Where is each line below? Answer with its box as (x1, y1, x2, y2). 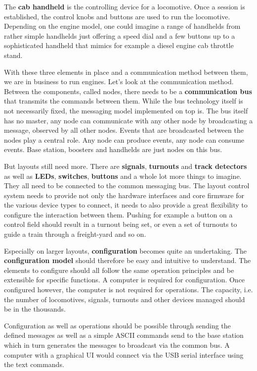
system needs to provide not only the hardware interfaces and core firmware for (4, 190, 244, 200)
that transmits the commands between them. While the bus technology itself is (4, 96, 243, 106)
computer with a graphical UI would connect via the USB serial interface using (4, 349, 244, 360)
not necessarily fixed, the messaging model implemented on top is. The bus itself (4, 105, 248, 115)
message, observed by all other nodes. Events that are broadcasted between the (4, 125, 244, 135)
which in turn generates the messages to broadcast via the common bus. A (4, 340, 230, 350)
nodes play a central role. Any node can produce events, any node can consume (4, 134, 245, 145)
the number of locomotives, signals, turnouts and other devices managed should (4, 294, 245, 304)
